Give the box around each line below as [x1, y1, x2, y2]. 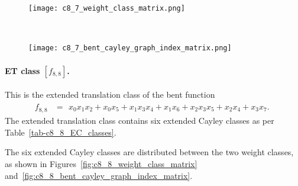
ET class [5, 64, 40, 76]
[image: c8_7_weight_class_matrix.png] [28, 4, 185, 12]
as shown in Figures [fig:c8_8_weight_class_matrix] [5, 158, 197, 169]
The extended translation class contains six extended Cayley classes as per [5, 114, 274, 127]
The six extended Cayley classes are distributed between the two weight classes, [5, 146, 294, 158]
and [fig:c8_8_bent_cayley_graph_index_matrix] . [5, 169, 193, 181]
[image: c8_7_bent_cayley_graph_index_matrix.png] [28, 44, 232, 53]
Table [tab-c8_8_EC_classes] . [5, 126, 116, 138]
